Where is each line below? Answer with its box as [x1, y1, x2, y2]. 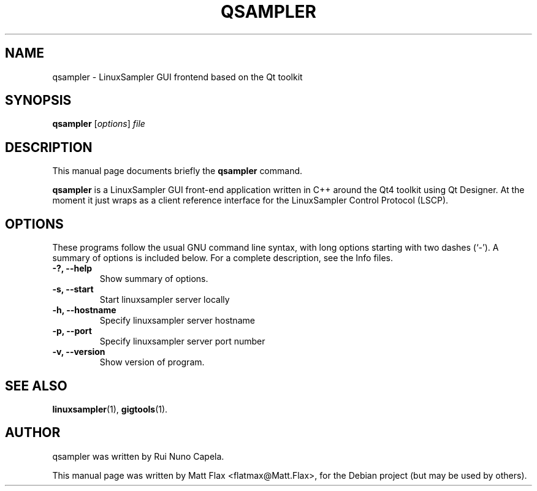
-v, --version [52, 346, 105, 357]
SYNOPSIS [5, 93, 72, 108]
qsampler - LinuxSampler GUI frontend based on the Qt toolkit [52, 71, 303, 82]
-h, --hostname [52, 305, 116, 316]
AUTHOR [5, 425, 61, 441]
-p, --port [52, 325, 92, 337]
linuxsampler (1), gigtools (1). [52, 403, 168, 414]
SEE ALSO [5, 378, 67, 394]
